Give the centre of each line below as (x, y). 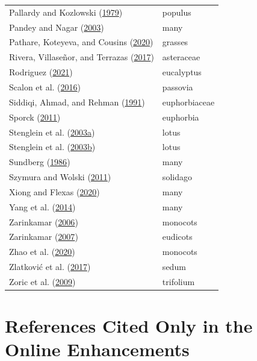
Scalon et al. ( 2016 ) (45, 86)
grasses (175, 42)
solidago (177, 177)
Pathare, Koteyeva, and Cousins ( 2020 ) (81, 42)
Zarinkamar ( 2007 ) (44, 237)
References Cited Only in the (129, 326)
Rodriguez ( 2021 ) (41, 72)
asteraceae (181, 57)
